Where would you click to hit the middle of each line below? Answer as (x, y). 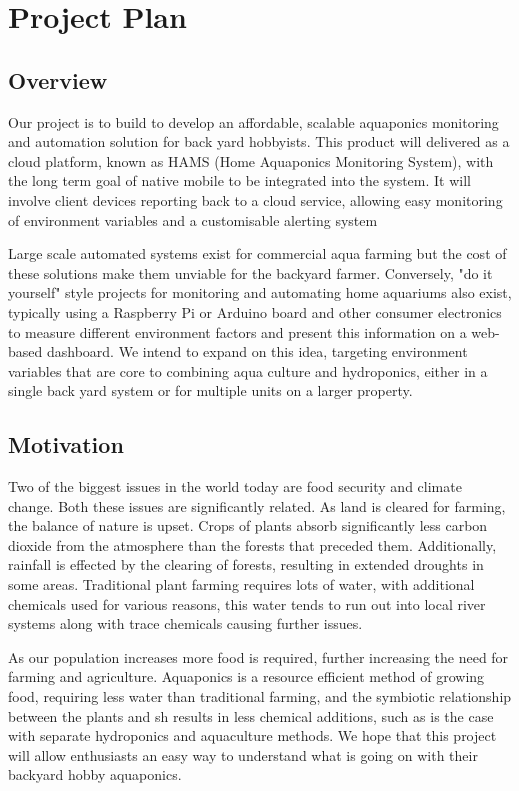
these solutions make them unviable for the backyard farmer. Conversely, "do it (250, 272)
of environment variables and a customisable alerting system (193, 219)
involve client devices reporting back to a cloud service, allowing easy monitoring (255, 199)
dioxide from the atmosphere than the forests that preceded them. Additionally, (252, 544)
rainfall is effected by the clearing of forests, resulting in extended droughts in (246, 564)
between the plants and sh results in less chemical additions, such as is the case (251, 715)
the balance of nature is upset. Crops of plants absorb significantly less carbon (248, 525)
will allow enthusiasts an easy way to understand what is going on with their (243, 754)
